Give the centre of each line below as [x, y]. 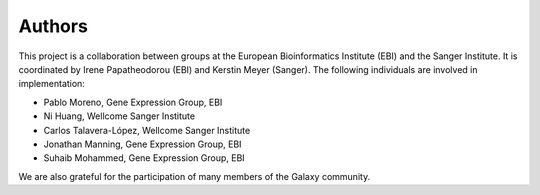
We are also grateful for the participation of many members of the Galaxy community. [194, 176]
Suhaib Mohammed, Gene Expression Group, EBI [144, 158]
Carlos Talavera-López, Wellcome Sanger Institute [147, 130]
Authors [53, 26]
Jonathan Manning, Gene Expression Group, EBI [142, 144]
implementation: [51, 84]
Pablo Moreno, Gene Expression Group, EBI [133, 102]
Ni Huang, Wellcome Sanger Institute [119, 116]
